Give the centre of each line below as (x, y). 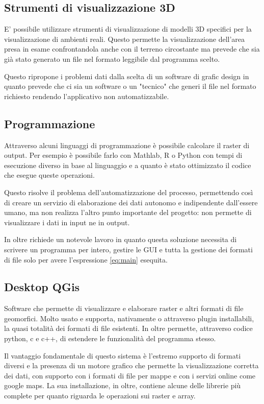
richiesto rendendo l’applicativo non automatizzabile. (87, 96)
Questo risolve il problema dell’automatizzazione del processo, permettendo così (129, 192)
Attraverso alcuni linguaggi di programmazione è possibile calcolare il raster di (127, 145)
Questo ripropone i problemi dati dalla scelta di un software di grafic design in (127, 76)
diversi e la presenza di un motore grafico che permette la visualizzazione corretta (131, 365)
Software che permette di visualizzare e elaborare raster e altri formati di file (124, 308)
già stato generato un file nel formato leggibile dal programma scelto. (112, 58)
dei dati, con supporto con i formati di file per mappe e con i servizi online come (130, 375)
